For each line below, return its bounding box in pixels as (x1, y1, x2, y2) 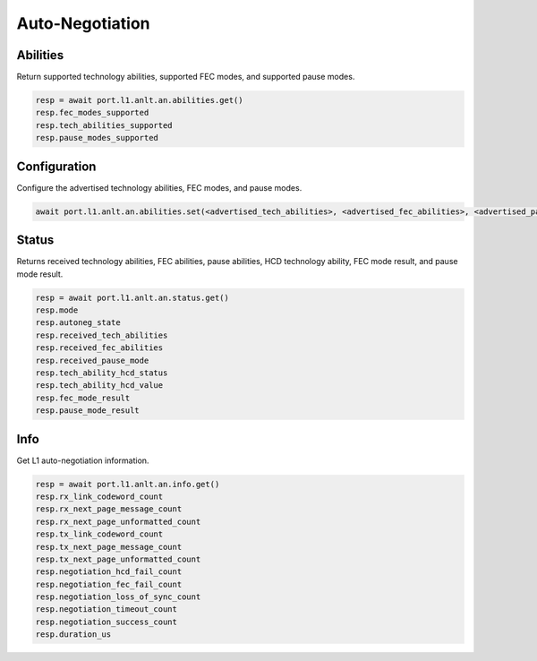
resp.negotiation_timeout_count (35, 605, 178, 614)
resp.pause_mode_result (35, 406, 141, 416)
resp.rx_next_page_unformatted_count (35, 516, 201, 527)
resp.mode (35, 305, 79, 315)
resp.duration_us (35, 630, 112, 640)
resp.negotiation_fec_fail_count (35, 579, 183, 589)
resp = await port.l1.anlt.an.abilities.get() (35, 95, 243, 106)
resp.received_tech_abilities (35, 330, 168, 340)
